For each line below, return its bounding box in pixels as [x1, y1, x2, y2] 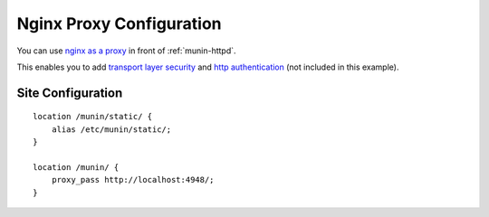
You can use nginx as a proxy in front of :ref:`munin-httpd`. [16, 45, 236, 56]
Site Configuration [16, 85, 123, 100]
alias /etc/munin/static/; [51, 124, 172, 135]
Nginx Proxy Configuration [16, 14, 222, 33]
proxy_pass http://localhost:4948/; [51, 175, 215, 185]
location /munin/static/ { [33, 111, 153, 122]
